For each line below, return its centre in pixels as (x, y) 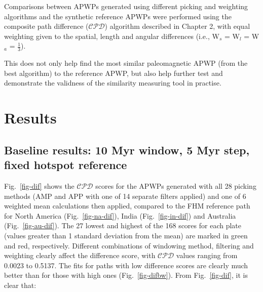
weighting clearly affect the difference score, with (80, 255)
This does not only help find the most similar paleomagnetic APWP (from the (126, 63)
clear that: (20, 285)
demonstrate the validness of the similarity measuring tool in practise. (113, 83)
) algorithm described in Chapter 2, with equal (177, 26)
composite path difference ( (46, 26)
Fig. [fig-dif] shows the (39, 185)
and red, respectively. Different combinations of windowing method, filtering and (129, 245)
